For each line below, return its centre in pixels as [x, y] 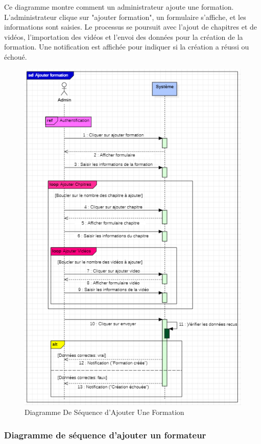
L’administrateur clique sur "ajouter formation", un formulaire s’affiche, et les [125, 17]
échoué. [16, 56]
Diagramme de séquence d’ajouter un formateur [105, 435]
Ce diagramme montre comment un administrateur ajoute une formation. [119, 7]
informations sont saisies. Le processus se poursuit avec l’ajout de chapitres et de [131, 27]
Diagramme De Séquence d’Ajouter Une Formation [104, 412]
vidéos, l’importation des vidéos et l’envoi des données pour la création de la [124, 36]
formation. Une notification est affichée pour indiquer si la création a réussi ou [127, 47]
